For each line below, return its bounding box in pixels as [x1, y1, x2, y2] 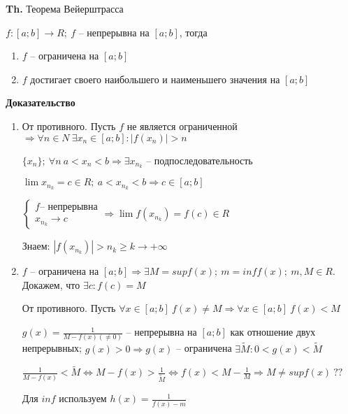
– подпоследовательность [146, 152, 253, 167]
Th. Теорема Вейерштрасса [6, 1, 124, 15]
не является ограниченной [126, 118, 238, 133]
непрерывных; [22, 341, 82, 355]
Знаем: [22, 238, 50, 253]
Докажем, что [22, 277, 80, 292]
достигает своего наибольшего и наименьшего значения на [30, 71, 280, 86]
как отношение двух [230, 324, 316, 339]
